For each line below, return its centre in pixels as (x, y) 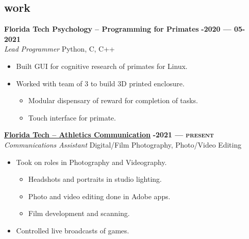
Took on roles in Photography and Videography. (91, 162)
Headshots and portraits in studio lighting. (95, 179)
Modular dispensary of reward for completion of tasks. (113, 100)
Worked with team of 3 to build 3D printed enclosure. (100, 83)
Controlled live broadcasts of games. (72, 230)
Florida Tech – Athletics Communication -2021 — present (109, 135)
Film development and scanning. (79, 213)
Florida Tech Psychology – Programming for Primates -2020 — (118, 29)
